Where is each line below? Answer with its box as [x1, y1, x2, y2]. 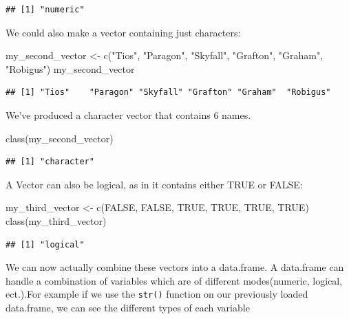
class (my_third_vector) [6, 213, 107, 228]
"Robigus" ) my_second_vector [6, 61, 135, 76]
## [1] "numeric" [6, 5, 85, 14]
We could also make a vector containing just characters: [6, 25, 241, 39]
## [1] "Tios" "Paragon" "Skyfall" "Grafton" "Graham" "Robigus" [6, 87, 331, 98]
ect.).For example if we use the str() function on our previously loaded [6, 287, 308, 301]
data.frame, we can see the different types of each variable [6, 300, 250, 314]
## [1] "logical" [6, 239, 85, 250]
